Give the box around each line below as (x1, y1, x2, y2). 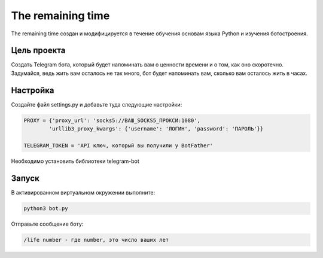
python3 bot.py (23, 205, 68, 212)
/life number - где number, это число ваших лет (23, 236, 169, 243)
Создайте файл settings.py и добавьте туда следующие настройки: (11, 101, 182, 108)
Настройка (11, 85, 54, 95)
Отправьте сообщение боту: (11, 220, 84, 227)
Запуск (11, 173, 40, 183)
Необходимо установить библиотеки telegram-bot (11, 157, 140, 165)
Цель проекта (11, 45, 66, 56)
